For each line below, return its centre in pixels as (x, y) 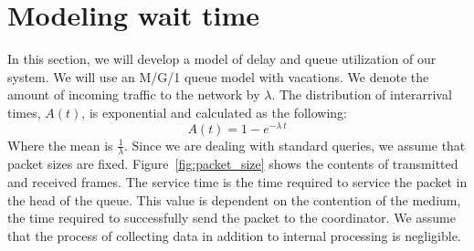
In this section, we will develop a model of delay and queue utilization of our (222, 59)
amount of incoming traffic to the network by (134, 94)
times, (24, 112)
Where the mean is (60, 145)
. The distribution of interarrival (362, 94)
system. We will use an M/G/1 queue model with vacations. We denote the (218, 76)
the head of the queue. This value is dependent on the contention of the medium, (234, 199)
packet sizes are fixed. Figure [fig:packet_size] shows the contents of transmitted (233, 164)
